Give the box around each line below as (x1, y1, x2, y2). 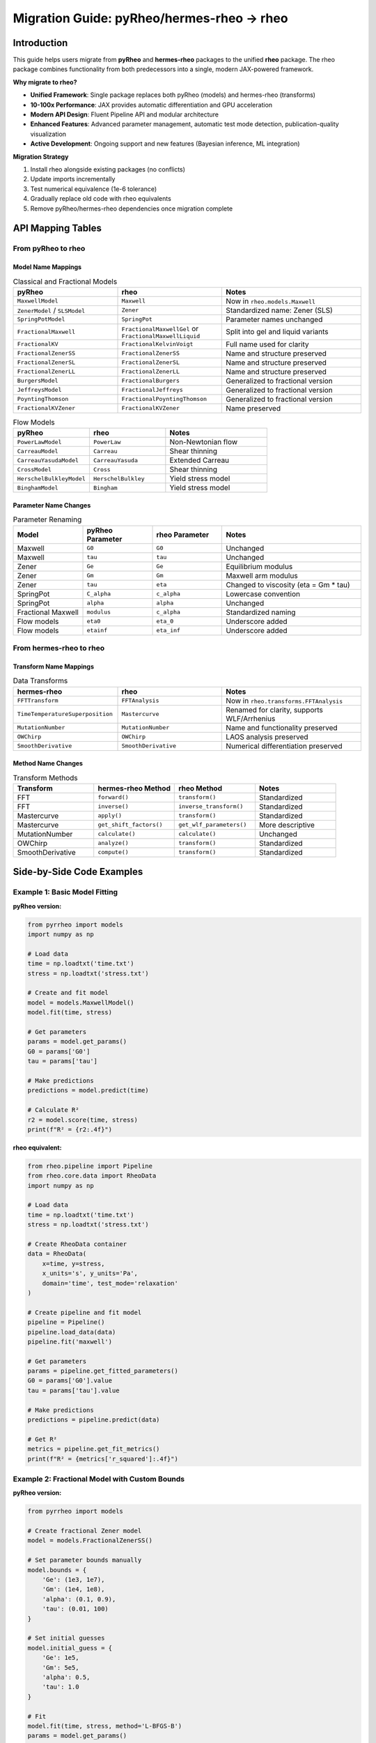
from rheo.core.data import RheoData (27, 1172, 157, 1180)
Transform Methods (13, 772, 78, 782)
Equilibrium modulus (226, 561, 293, 571)
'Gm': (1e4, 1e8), (42, 1585, 105, 1593)
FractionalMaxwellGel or (121, 324, 199, 333)
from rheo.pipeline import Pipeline (27, 1162, 153, 1170)
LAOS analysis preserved (226, 732, 309, 742)
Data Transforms (13, 676, 68, 686)
